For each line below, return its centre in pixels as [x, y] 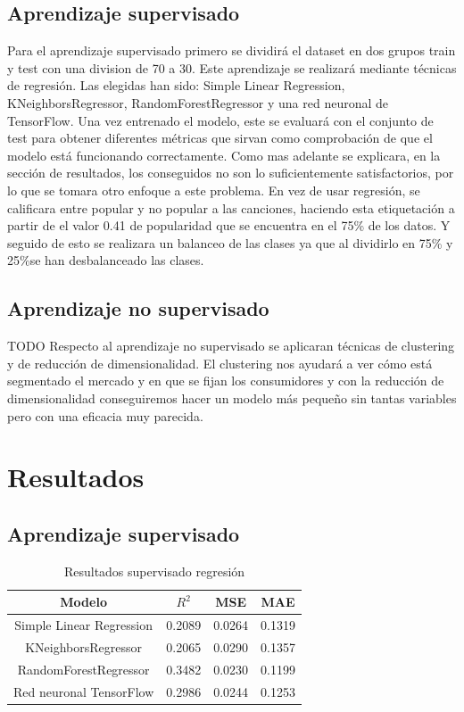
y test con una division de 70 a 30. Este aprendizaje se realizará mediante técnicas [232, 67]
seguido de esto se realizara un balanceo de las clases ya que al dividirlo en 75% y [230, 242]
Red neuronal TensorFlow [84, 691]
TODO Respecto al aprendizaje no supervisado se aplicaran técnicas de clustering [231, 346]
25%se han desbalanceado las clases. [106, 260]
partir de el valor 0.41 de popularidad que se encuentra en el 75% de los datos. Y [229, 225]
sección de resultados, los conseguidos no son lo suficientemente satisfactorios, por [231, 173]
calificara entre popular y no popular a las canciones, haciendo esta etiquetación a [231, 207]
